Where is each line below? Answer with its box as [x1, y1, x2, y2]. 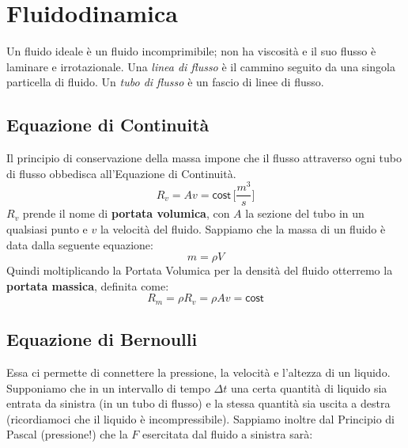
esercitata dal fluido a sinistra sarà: [142, 426, 313, 442]
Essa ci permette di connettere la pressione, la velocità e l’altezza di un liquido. [6, 364, 391, 381]
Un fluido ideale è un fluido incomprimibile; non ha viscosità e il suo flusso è [6, 43, 376, 59]
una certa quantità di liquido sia [230, 379, 387, 396]
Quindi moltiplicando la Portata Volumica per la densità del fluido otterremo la [6, 262, 393, 279]
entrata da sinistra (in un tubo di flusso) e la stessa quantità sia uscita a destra [6, 395, 391, 412]
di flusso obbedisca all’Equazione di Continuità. [6, 165, 236, 181]
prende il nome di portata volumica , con [22, 205, 230, 222]
